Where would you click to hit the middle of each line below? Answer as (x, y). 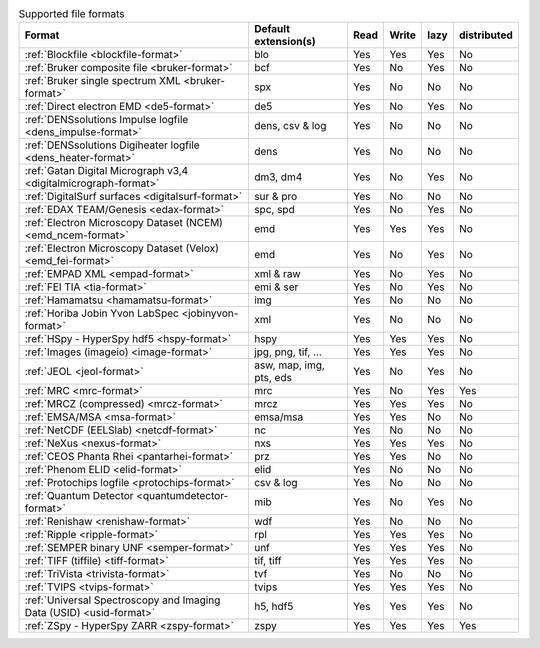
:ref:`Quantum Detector (79, 496)
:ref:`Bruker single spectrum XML (102, 81)
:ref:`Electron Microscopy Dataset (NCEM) (124, 223)
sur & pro (275, 197)
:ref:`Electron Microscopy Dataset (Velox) (122, 248)
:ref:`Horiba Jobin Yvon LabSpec (101, 313)
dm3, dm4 (278, 177)
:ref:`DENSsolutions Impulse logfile (106, 120)
